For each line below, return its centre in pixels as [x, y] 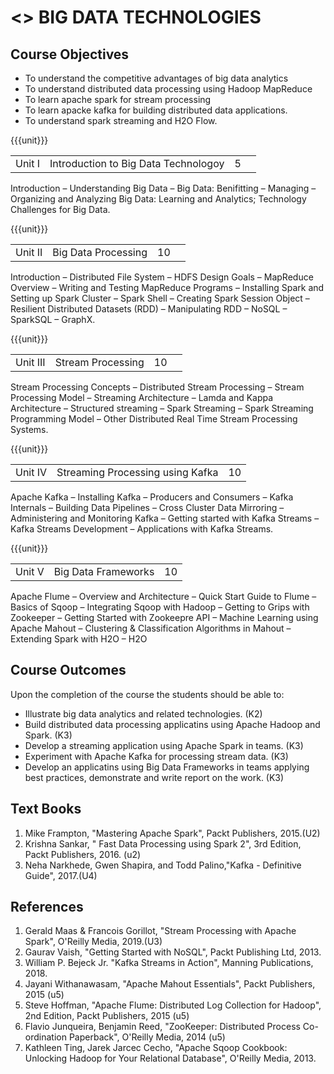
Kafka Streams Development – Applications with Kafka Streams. [142, 529]
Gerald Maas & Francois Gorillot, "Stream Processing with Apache [160, 931]
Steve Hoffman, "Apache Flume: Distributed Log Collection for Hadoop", [173, 1005]
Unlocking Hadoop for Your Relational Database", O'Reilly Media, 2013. [170, 1058]
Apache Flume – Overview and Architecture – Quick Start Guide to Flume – [163, 596]
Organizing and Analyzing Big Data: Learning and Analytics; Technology [158, 199]
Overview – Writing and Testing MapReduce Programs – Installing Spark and [167, 287]
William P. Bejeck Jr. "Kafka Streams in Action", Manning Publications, [169, 963]
